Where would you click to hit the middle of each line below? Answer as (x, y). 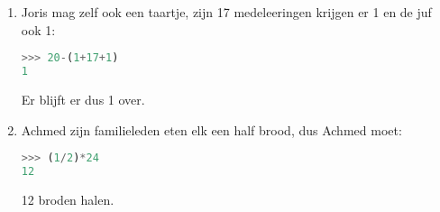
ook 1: (38, 29)
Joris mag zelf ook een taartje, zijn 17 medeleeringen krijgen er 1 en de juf (226, 12)
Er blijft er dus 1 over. (83, 99)
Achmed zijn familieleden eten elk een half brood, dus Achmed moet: (211, 129)
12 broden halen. (68, 199)
